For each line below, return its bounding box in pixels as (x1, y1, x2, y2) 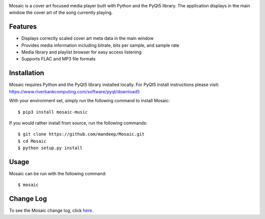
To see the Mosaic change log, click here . (9, 208, 94, 214)
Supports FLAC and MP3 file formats (21, 56, 96, 62)
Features (9, 23, 37, 31)
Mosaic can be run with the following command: (9, 171, 106, 177)
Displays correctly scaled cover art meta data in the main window (21, 35, 154, 41)
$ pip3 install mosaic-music (18, 109, 88, 115)
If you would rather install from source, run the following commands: (9, 120, 148, 126)
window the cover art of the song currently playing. (9, 10, 113, 16)
